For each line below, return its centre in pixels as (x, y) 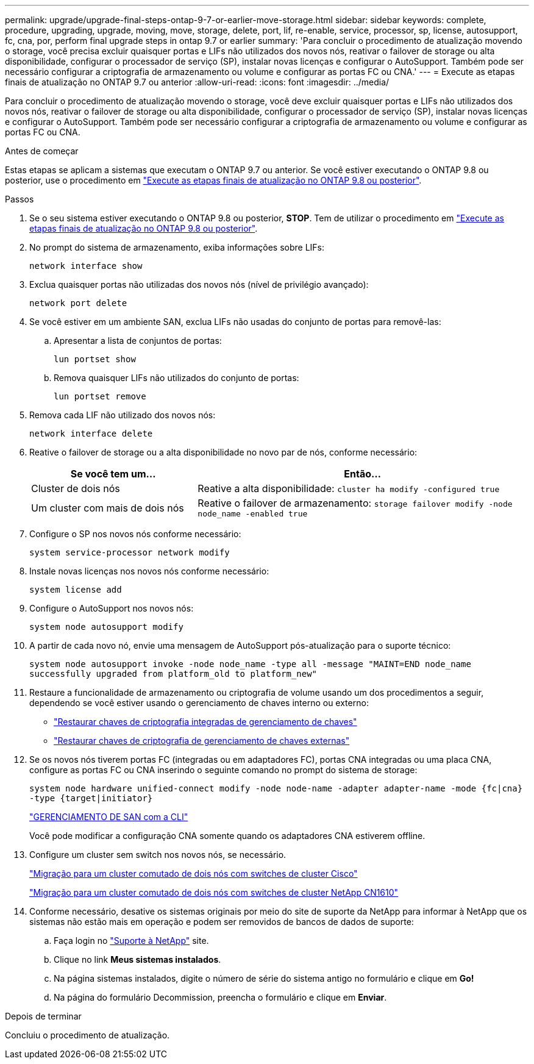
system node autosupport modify (106, 627)
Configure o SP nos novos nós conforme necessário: (135, 534)
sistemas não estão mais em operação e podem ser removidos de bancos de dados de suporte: (222, 922)
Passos (20, 199)
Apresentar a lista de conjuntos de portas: (138, 341)
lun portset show (95, 359)
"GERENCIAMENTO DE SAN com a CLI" (109, 817)
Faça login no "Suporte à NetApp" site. (131, 941)
